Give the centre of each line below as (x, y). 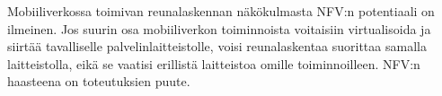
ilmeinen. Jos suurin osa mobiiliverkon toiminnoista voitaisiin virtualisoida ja (219, 28)
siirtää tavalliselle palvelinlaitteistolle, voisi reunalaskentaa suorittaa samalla (217, 46)
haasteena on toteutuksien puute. (99, 81)
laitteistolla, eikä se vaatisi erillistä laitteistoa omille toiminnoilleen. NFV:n (214, 63)
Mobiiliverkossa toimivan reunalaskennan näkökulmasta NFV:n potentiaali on (221, 11)
